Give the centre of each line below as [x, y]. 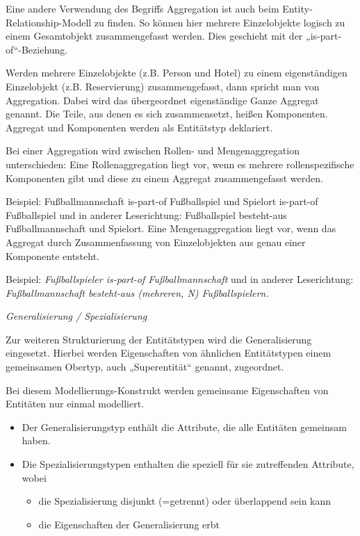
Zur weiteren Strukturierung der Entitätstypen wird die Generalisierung [159, 339]
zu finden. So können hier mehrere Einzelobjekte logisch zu [220, 22]
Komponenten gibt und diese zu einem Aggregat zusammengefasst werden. [164, 178]
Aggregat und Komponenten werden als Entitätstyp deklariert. [139, 127]
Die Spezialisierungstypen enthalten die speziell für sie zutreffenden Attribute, [188, 464]
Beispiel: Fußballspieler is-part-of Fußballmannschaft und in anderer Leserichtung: [180, 279]
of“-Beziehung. [37, 49]
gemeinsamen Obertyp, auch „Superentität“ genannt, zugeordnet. [145, 367]
